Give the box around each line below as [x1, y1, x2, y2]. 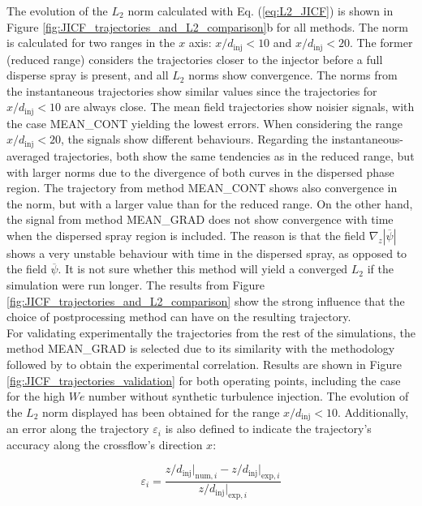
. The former [349, 34, 413, 51]
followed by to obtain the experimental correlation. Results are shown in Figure [6, 356, 402, 373]
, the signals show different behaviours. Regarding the [60, 131, 328, 148]
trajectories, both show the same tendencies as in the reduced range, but [53, 147, 415, 164]
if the [367, 260, 394, 277]
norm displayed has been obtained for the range [42, 403, 280, 420]
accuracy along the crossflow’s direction [6, 435, 203, 452]
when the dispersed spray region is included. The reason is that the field [6, 226, 366, 243]
